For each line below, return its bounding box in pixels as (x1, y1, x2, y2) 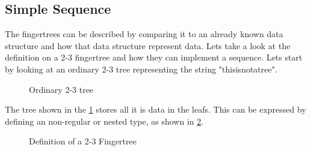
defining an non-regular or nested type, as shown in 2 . (5, 114, 204, 127)
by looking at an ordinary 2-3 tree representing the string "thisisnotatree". (5, 62, 277, 75)
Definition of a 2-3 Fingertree (29, 135, 137, 147)
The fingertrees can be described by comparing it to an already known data (5, 28, 283, 40)
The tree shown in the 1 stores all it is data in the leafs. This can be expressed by (5, 103, 306, 116)
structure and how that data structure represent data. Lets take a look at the (5, 39, 291, 52)
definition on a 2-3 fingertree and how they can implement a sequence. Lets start (5, 51, 303, 64)
